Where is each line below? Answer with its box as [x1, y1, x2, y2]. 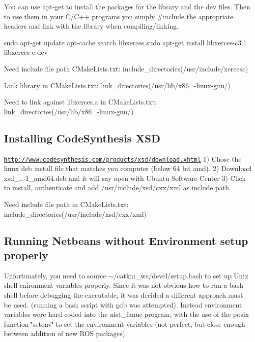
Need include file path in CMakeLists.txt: [4, 199, 129, 209]
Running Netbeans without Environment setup [4, 233, 248, 248]
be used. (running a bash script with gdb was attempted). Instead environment [4, 299, 242, 309]
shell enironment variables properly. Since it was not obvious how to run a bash [4, 280, 244, 290]
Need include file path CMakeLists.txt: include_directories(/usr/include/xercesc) [4, 63, 248, 73]
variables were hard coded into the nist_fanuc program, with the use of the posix [4, 309, 249, 319]
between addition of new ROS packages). [4, 328, 127, 339]
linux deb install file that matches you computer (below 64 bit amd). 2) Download [4, 163, 252, 173]
